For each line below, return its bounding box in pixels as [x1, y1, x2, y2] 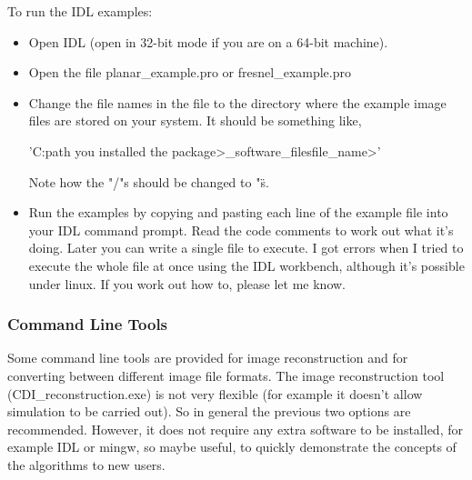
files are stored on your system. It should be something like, [28, 111, 362, 130]
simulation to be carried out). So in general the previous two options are [7, 402, 411, 421]
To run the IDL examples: [7, 2, 153, 20]
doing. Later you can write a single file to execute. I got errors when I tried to [28, 238, 464, 257]
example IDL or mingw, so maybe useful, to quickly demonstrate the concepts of [7, 437, 457, 456]
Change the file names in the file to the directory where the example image [28, 93, 447, 112]
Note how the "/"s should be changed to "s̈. [28, 172, 269, 191]
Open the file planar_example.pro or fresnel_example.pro [28, 63, 351, 82]
